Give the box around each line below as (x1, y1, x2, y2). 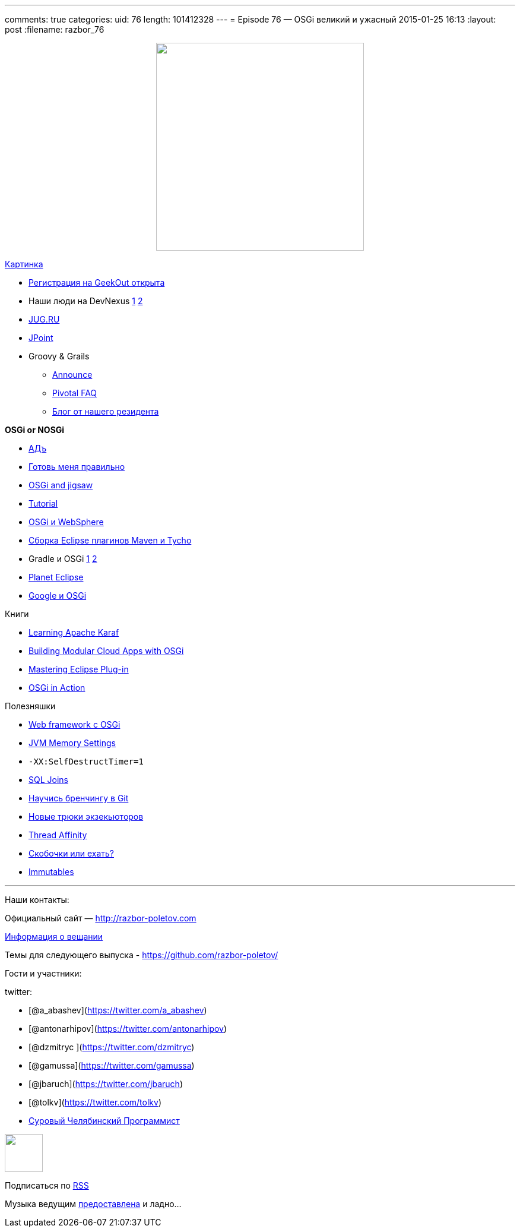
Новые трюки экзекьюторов (28, 811, 144, 822)
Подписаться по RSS (5, 1180, 89, 1190)
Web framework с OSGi (28, 719, 121, 729)
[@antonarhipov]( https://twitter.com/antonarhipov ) (28, 1023, 227, 1034)
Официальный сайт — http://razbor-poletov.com (5, 913, 196, 923)
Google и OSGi (28, 590, 87, 601)
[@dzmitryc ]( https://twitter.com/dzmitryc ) (28, 1042, 195, 1052)
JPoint (28, 333, 53, 343)
